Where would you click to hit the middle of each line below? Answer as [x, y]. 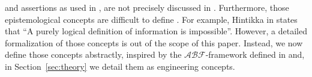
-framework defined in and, [255, 54]
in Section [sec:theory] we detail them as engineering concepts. [120, 66]
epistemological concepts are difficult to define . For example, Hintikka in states [151, 19]
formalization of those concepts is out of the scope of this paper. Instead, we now [154, 42]
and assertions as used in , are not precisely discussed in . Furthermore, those [147, 7]
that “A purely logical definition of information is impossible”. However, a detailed [156, 31]
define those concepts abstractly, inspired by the [93, 54]
